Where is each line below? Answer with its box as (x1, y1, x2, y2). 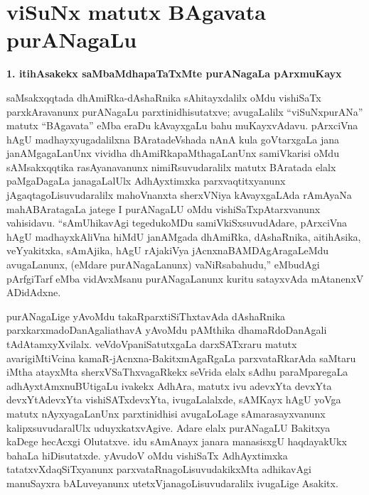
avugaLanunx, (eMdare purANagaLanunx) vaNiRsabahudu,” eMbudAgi (6, 257, 320, 272)
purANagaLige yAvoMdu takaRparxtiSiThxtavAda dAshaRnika (6, 308, 286, 323)
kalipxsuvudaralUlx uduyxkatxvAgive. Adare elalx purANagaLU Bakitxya (6, 420, 331, 435)
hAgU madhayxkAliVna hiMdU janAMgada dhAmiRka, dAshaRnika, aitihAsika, (6, 229, 361, 244)
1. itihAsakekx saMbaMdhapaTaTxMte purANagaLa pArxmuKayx (6, 66, 342, 81)
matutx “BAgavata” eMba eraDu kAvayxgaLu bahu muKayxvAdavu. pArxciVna (6, 118, 358, 133)
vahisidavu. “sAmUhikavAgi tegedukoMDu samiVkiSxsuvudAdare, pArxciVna (6, 215, 347, 230)
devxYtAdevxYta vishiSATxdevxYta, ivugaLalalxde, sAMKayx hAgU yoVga (6, 392, 341, 407)
